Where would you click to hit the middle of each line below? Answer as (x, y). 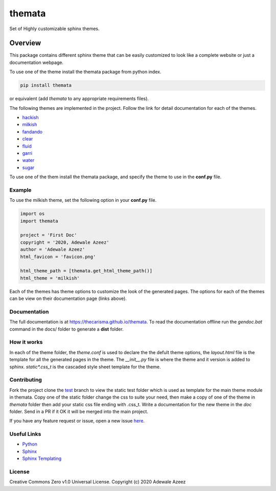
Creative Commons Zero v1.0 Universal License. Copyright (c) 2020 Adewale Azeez (98, 482)
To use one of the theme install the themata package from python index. (85, 72)
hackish (30, 117)
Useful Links (25, 434)
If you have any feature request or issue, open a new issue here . (77, 421)
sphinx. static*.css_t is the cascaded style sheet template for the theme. (85, 367)
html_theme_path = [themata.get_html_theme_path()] (86, 271)
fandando (32, 132)
